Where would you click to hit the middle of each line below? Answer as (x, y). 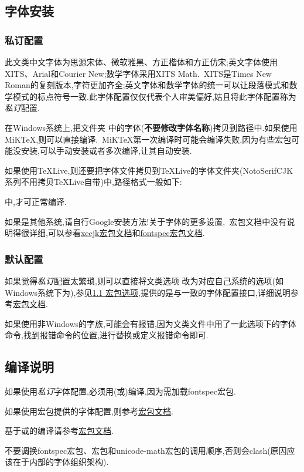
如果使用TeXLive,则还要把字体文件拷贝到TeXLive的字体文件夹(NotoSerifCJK (149, 170)
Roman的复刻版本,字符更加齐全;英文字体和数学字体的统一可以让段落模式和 (147, 85)
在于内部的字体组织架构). (61, 462)
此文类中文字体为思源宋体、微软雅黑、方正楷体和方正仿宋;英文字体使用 (141, 62)
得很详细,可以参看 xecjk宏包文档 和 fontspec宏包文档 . (109, 233)
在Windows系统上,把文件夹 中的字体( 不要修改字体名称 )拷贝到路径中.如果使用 (151, 127)
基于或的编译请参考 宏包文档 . (59, 431)
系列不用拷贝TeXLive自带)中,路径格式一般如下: (93, 182)
